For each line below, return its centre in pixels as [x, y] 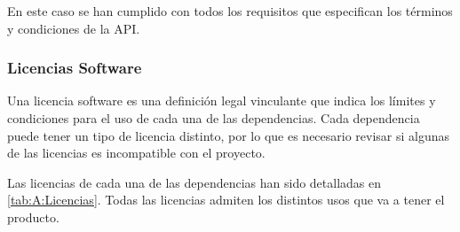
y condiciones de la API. [74, 28]
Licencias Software [75, 68]
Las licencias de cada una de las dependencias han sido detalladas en [194, 182]
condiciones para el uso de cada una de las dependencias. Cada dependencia [214, 118]
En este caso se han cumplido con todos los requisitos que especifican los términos [230, 11]
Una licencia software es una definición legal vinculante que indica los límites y [222, 101]
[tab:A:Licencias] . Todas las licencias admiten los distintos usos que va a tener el [226, 200]
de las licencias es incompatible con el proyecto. [136, 153]
